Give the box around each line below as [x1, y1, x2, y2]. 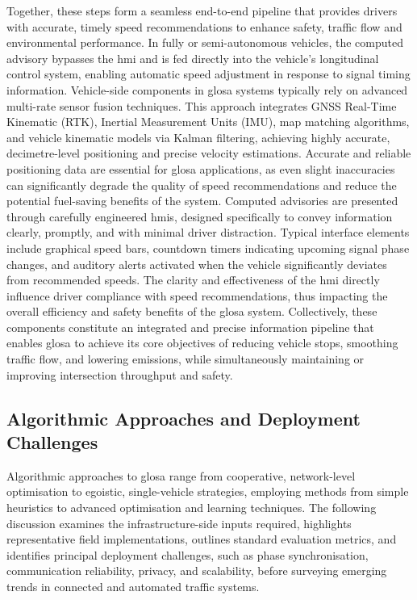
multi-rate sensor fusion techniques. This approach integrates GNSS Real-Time [6, 97, 397, 114]
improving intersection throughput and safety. [6, 366, 233, 383]
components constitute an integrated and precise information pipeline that [6, 318, 374, 335]
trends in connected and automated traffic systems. [6, 578, 260, 594]
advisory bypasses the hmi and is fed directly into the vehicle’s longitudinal [6, 49, 379, 66]
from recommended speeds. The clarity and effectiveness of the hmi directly [6, 271, 380, 288]
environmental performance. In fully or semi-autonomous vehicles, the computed [6, 34, 403, 51]
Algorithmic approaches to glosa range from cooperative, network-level [6, 467, 356, 484]
